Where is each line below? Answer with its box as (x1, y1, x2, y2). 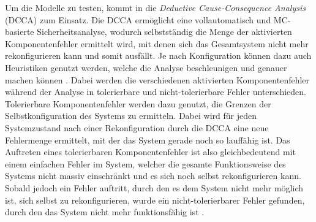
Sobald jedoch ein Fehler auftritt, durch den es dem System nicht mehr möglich (5, 181, 304, 194)
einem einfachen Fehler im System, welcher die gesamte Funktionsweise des (5, 157, 286, 170)
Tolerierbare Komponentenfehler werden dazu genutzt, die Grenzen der (5, 97, 271, 110)
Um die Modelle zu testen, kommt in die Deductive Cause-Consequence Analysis (5, 1, 306, 13)
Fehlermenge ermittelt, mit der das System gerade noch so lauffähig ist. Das (5, 133, 290, 146)
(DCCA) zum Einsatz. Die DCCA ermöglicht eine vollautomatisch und (5, 13, 271, 26)
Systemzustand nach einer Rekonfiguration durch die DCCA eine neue (5, 121, 269, 134)
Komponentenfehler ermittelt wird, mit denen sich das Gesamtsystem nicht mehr (5, 37, 309, 50)
